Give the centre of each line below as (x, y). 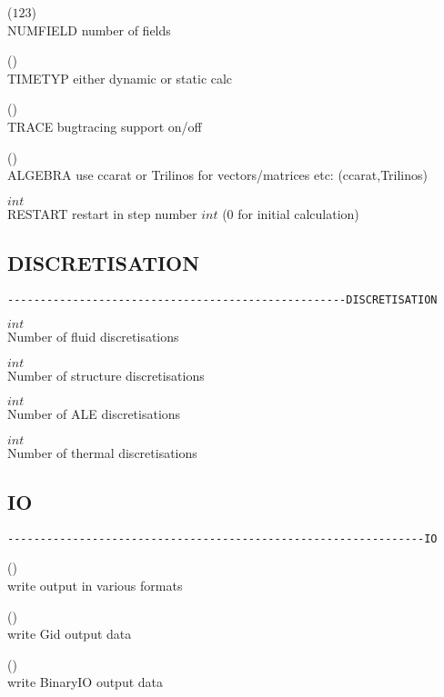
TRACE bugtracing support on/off (105, 126)
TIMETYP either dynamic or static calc (120, 78)
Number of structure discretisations (106, 375)
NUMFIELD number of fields (89, 30)
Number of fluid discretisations (93, 337)
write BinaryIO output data (86, 682)
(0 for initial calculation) (291, 213)
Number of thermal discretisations (102, 452)
